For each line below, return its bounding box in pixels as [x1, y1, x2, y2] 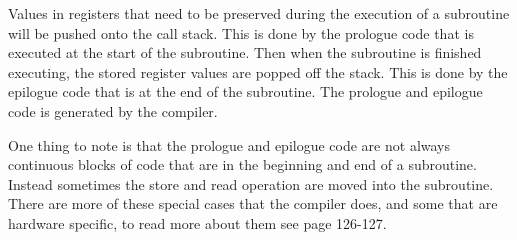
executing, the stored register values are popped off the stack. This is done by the [8, 61, 508, 82]
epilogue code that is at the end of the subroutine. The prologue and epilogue [8, 81, 483, 102]
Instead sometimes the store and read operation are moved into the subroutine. [8, 173, 494, 194]
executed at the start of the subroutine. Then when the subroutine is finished [8, 42, 482, 63]
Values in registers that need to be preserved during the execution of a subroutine [8, 3, 510, 23]
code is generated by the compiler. [8, 100, 218, 121]
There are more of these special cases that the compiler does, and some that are [8, 193, 498, 214]
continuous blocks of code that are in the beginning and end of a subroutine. [8, 154, 477, 175]
